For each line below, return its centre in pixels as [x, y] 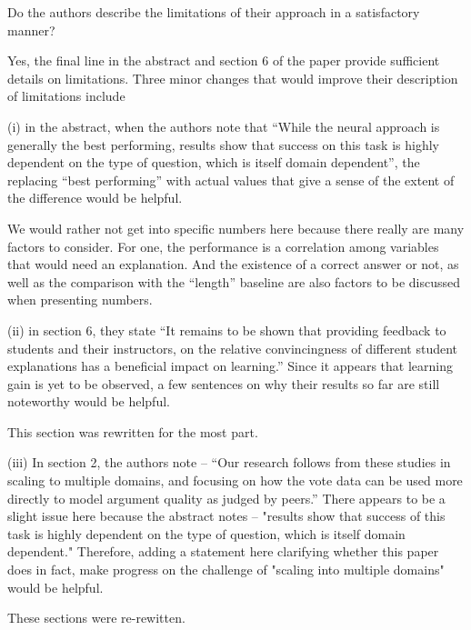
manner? [31, 30]
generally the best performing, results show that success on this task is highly [223, 144]
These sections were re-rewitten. [96, 618]
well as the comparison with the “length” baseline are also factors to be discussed [234, 281]
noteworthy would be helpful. [89, 401]
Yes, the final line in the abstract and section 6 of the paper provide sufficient [224, 60]
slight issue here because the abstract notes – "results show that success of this [226, 516]
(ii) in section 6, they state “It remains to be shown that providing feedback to [227, 330]
